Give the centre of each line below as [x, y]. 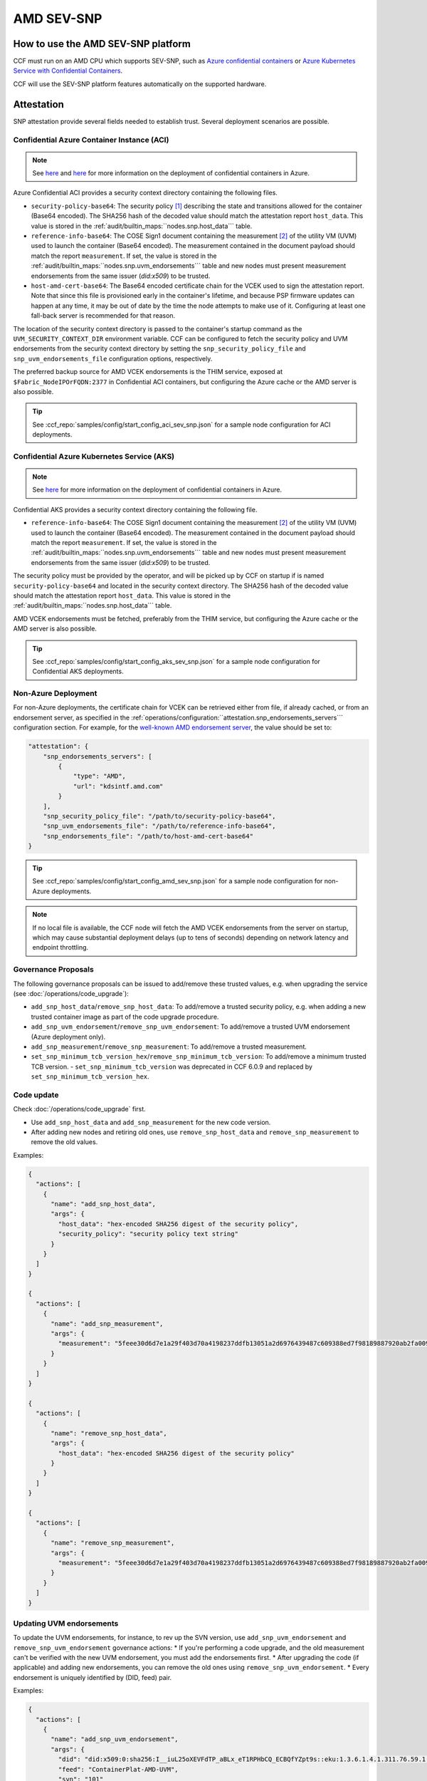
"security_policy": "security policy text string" [148, 1234]
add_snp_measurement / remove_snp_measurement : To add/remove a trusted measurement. [169, 1047]
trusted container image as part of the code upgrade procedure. [125, 1017]
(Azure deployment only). [68, 1037]
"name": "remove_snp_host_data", [109, 1433]
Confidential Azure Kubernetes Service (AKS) [94, 456]
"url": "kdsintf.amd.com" [118, 786]
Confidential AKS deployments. [78, 671]
